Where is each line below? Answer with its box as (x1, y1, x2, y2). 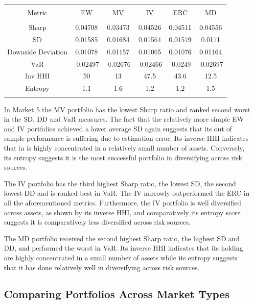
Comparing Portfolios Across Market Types (4, 286, 230, 301)
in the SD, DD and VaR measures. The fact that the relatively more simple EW (4, 114, 244, 124)
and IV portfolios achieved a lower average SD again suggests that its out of (4, 123, 232, 133)
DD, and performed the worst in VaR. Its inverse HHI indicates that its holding (4, 243, 243, 253)
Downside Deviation (7, 46, 68, 56)
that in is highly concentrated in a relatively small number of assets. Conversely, (4, 143, 245, 153)
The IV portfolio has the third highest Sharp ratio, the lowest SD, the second (4, 178, 236, 188)
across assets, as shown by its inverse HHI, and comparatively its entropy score (4, 207, 241, 217)
